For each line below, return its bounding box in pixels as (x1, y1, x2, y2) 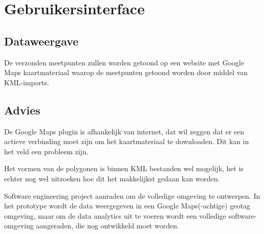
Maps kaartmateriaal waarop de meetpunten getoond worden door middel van (4, 67, 248, 78)
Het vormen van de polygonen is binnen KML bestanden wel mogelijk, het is (4, 163, 244, 174)
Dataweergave (4, 33, 78, 49)
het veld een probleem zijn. (4, 146, 89, 156)
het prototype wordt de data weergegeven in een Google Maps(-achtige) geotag (4, 200, 250, 211)
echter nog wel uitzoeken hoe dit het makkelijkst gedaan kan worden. (4, 173, 220, 183)
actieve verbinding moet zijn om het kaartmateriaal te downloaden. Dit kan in (4, 136, 249, 147)
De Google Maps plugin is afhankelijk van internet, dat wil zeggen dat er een (4, 126, 245, 136)
